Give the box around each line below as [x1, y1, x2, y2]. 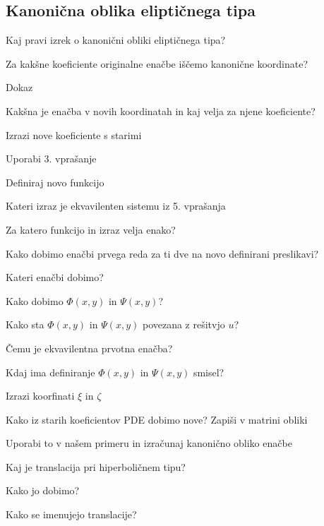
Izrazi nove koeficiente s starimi [6, 127, 142, 142]
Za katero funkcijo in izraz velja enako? [6, 222, 176, 237]
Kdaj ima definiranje [6, 364, 95, 379]
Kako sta [6, 317, 44, 332]
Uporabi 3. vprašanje [6, 151, 97, 166]
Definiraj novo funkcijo [6, 174, 104, 189]
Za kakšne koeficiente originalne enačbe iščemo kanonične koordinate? [6, 56, 308, 71]
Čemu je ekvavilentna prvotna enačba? [6, 340, 173, 355]
